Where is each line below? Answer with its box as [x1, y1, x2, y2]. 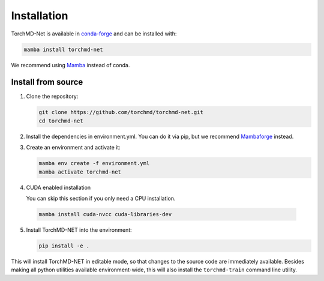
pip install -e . [38, 242, 90, 249]
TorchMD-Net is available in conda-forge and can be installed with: [11, 30, 177, 37]
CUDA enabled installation [26, 184, 91, 191]
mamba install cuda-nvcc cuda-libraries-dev [38, 211, 172, 217]
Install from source [11, 77, 83, 87]
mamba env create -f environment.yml [38, 160, 150, 167]
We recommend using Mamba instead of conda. [11, 61, 130, 68]
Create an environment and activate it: [26, 144, 121, 151]
